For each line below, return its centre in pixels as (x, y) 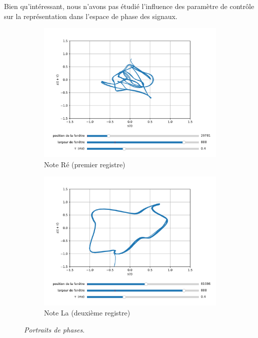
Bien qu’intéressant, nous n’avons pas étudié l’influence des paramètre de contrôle (129, 6)
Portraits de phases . (54, 329)
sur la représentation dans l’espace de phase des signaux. (91, 16)
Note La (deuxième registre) (87, 312)
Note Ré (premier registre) (85, 164)
